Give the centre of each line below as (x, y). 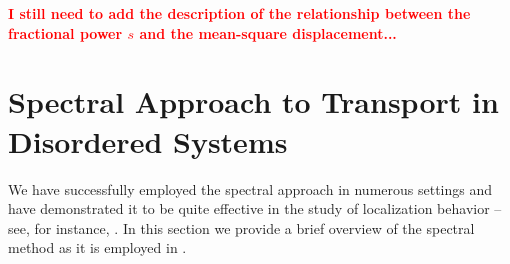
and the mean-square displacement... (268, 32)
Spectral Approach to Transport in (253, 101)
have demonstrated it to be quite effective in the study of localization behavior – (255, 208)
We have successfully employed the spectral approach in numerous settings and (250, 188)
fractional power (65, 32)
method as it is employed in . (97, 247)
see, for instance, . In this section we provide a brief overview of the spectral (241, 227)
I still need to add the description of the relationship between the (239, 13)
